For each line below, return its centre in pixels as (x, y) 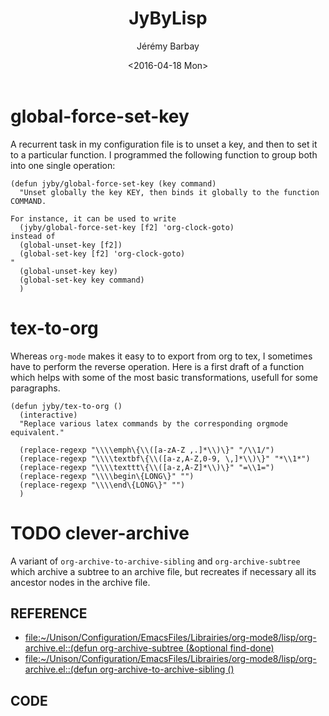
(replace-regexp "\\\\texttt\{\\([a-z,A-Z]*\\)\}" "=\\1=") (147, 467)
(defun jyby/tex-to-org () (66, 406)
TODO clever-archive (100, 533)
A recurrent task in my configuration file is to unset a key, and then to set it (164, 144)
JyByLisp (168, 18)
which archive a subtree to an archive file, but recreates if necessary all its (163, 571)
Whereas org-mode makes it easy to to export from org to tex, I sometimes (161, 356)
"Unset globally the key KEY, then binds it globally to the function (169, 192)
